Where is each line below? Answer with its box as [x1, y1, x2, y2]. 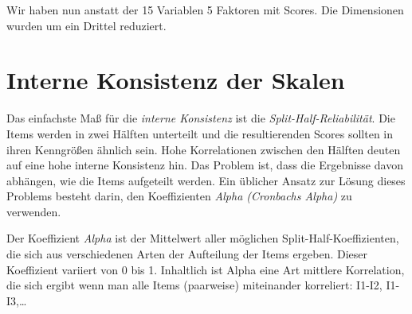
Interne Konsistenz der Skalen [6, 64, 345, 96]
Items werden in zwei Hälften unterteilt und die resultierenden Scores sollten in [6, 125, 394, 141]
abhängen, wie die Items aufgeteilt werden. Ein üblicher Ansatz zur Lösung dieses [6, 172, 406, 188]
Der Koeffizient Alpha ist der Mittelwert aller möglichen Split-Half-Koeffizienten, [6, 230, 399, 246]
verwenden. [6, 203, 61, 219]
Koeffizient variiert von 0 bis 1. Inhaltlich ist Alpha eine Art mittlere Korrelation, [6, 261, 405, 277]
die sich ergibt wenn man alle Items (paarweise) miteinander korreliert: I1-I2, [6, 277, 383, 293]
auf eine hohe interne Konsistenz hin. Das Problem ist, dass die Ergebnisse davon [6, 157, 403, 173]
